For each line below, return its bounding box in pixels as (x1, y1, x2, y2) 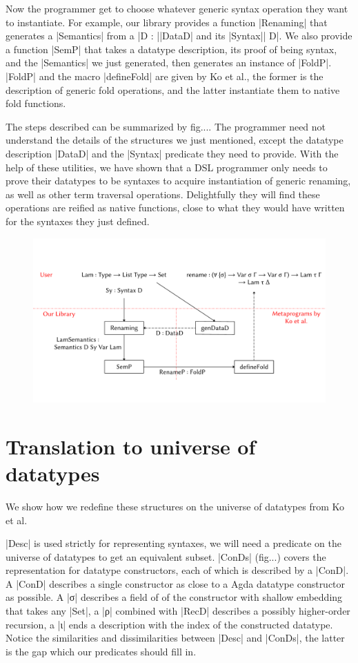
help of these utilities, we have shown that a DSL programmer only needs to (6, 160, 328, 174)
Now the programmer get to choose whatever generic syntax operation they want (6, 1, 348, 15)
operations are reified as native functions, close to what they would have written (6, 200, 345, 215)
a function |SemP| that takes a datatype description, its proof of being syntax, (6, 41, 337, 56)
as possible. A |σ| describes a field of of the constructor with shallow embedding (6, 590, 343, 604)
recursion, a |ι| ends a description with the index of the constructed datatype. (6, 617, 333, 631)
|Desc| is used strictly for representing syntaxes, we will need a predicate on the (6, 536, 341, 550)
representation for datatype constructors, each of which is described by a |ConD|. (6, 563, 349, 577)
